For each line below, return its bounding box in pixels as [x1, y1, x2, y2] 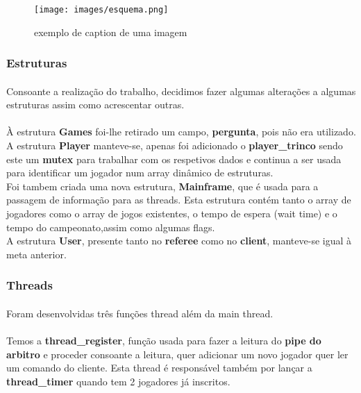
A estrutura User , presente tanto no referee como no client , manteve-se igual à [6, 233, 352, 248]
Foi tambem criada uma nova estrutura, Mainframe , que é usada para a [6, 178, 319, 193]
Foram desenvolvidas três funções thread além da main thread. [6, 306, 274, 320]
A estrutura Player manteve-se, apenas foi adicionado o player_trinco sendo [6, 138, 343, 153]
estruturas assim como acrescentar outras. [6, 97, 185, 112]
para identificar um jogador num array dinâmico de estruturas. [6, 165, 274, 180]
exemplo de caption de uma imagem [34, 24, 187, 39]
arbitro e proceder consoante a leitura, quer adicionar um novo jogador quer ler [6, 346, 349, 361]
